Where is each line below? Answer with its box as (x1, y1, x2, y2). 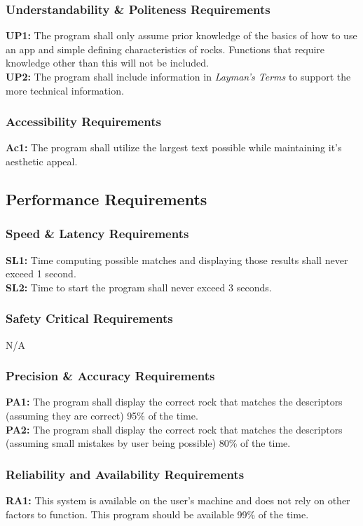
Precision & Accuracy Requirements (6, 367, 215, 385)
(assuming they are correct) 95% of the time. (6, 408, 198, 422)
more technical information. (6, 83, 124, 97)
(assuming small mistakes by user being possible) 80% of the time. (6, 436, 291, 450)
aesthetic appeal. (6, 154, 78, 168)
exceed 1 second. (6, 266, 76, 281)
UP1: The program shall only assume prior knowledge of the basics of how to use (6, 28, 357, 43)
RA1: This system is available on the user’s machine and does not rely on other (6, 493, 350, 507)
